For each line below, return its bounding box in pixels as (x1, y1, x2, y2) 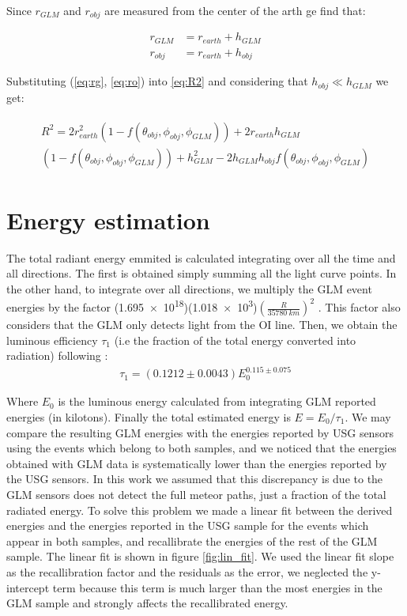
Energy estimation (6, 203, 210, 236)
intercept (6, 579, 50, 595)
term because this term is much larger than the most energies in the (52, 579, 383, 595)
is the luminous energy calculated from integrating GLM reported (58, 393, 376, 410)
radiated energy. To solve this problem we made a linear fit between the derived (6, 501, 393, 518)
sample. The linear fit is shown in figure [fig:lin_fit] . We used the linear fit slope (6, 548, 394, 565)
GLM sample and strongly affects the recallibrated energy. (6, 595, 288, 611)
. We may (345, 409, 391, 425)
